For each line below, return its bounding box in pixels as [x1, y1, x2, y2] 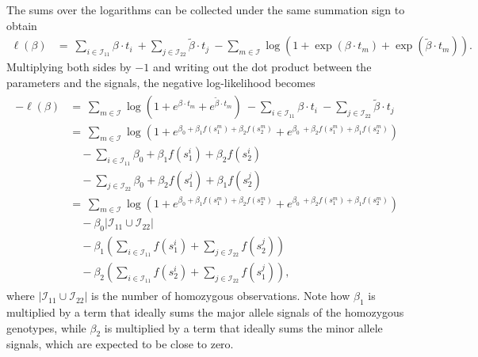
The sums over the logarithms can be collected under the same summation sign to [6, 2, 405, 17]
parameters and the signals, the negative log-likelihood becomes [6, 74, 315, 90]
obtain [6, 17, 37, 33]
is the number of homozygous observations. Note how [91, 287, 350, 304]
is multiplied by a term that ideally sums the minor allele [104, 319, 383, 336]
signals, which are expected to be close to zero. [6, 336, 234, 352]
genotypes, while [6, 319, 86, 336]
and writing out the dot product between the [152, 59, 372, 75]
